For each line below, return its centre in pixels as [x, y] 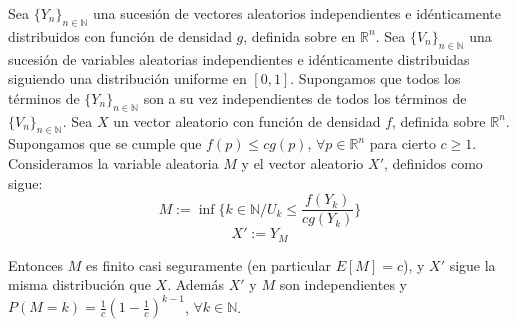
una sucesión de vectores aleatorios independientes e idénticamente [296, 13]
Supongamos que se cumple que [105, 143]
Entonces [36, 264]
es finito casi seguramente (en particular [208, 264]
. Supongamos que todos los [375, 78]
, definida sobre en [299, 35]
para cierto [402, 143]
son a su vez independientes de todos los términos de [305, 97]
